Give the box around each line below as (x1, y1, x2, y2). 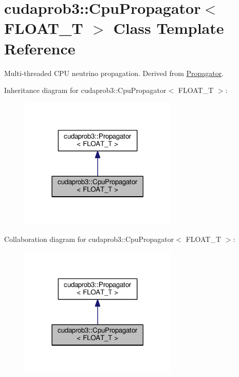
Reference (4, 37, 76, 59)
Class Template (113, 17, 224, 39)
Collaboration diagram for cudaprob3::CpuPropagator (4, 233, 174, 244)
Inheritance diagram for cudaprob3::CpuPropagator (4, 85, 167, 96)
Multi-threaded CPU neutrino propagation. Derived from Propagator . (4, 67, 224, 78)
